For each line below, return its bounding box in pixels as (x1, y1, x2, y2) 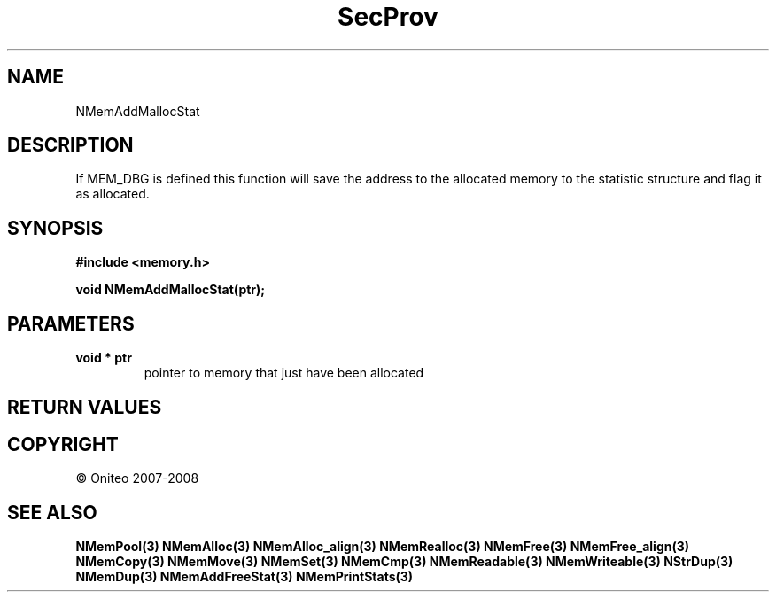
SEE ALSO (7, 501, 97, 524)
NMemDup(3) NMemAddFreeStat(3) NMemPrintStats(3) (75, 569, 414, 585)
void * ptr (75, 350, 132, 366)
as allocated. (75, 186, 150, 202)
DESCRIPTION (7, 134, 134, 157)
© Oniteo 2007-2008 (75, 471, 199, 486)
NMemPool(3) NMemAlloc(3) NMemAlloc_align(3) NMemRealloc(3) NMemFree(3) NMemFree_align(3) (75, 539, 690, 555)
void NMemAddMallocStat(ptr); (75, 282, 266, 298)
